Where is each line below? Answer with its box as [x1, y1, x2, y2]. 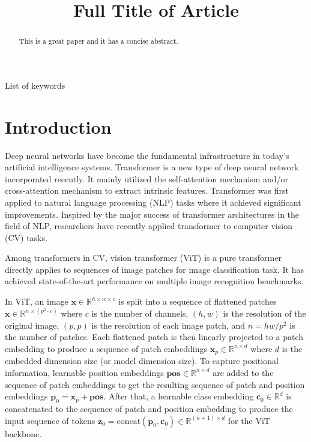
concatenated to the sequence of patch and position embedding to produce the [5, 402, 293, 414]
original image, [5, 318, 59, 331]
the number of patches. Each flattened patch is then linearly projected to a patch [5, 330, 304, 343]
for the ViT [228, 414, 270, 426]
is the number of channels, [91, 307, 189, 320]
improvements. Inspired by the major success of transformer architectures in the [5, 208, 300, 220]
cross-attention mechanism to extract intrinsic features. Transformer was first [5, 184, 289, 197]
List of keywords [5, 79, 65, 91]
